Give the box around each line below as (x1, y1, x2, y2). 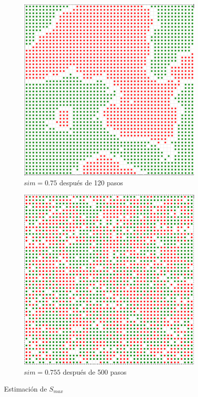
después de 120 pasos (59, 177, 123, 188)
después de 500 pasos (62, 366, 127, 377)
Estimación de (4, 383, 47, 394)
